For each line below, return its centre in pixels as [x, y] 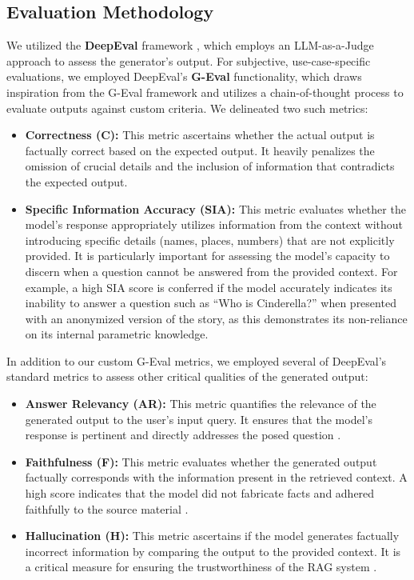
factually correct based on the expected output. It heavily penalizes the [200, 150]
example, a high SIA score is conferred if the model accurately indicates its [209, 287]
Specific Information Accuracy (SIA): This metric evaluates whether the [215, 208]
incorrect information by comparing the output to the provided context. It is [213, 551]
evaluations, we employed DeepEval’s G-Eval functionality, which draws [184, 76]
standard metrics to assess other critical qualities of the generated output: [187, 376]
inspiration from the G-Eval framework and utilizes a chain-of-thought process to [205, 92]
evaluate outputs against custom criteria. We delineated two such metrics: [187, 108]
